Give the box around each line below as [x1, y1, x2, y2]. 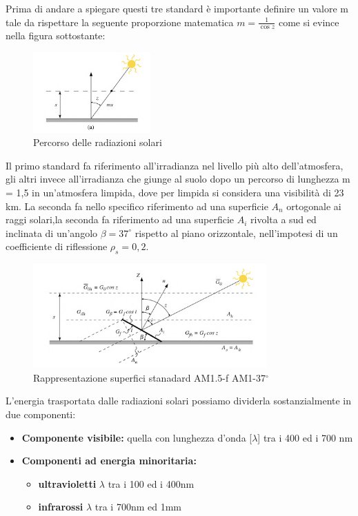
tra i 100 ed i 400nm [108, 476, 195, 491]
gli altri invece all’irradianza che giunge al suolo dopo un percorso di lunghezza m [6, 172, 350, 186]
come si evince [278, 14, 339, 29]
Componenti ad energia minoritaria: [21, 453, 197, 468]
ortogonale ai [286, 198, 341, 213]
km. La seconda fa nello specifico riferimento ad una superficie [6, 198, 268, 213]
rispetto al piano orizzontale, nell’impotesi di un [135, 225, 338, 240]
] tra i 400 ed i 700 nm [257, 430, 353, 444]
